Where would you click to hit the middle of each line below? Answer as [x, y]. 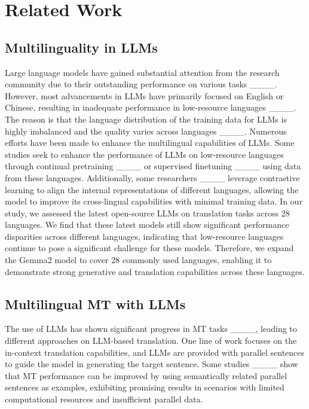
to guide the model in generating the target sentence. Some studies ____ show [152, 364]
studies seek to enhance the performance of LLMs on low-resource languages [144, 154]
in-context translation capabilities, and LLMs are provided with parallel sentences [155, 352]
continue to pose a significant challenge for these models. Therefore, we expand [149, 248]
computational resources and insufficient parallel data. [104, 399]
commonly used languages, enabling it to [197, 260]
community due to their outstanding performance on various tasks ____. [141, 84]
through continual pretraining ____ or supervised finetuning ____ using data [153, 166]
